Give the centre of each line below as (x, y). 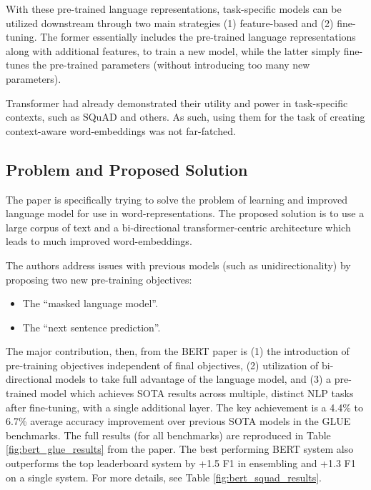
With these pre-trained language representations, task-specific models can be (174, 9)
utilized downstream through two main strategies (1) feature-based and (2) (170, 22)
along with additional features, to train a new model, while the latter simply (173, 50)
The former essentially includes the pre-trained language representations (198, 37)
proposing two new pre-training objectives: (99, 279)
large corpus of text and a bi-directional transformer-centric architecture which (178, 227)
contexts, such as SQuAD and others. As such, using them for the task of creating (185, 117)
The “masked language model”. (90, 303)
